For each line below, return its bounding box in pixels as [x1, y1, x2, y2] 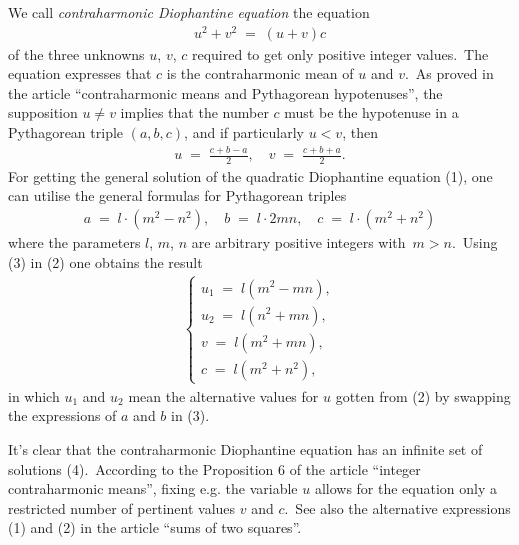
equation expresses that [8, 63, 152, 84]
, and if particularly [184, 122, 305, 143]
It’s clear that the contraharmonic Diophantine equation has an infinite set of [8, 439, 483, 460]
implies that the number [120, 102, 269, 123]
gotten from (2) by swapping [335, 385, 511, 406]
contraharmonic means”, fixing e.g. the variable [8, 478, 298, 499]
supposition [8, 102, 78, 123]
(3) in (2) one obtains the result [8, 251, 203, 272]
